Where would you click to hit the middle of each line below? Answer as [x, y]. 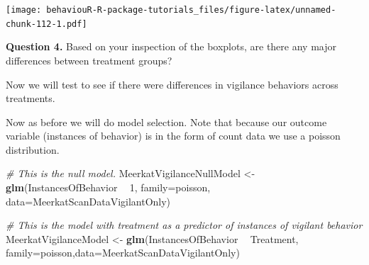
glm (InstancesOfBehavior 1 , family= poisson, [108, 187]
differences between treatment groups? [89, 60]
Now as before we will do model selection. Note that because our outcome [166, 122]
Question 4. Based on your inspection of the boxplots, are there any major [171, 46]
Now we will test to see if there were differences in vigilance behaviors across [172, 84]
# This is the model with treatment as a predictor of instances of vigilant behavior [184, 225]
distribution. [33, 149]
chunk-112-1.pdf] [46, 24]
